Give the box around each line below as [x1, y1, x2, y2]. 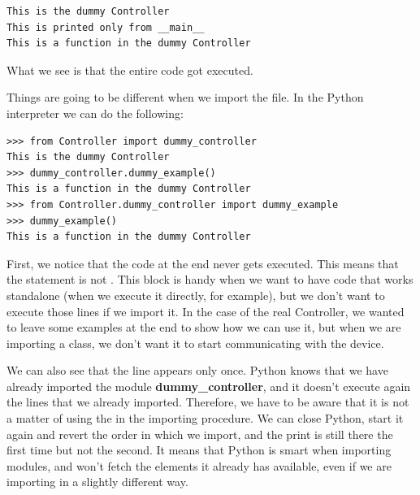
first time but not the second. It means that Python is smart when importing [6, 441, 392, 458]
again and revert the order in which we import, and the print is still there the [6, 425, 393, 442]
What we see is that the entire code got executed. [6, 61, 253, 78]
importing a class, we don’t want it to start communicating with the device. [6, 334, 384, 351]
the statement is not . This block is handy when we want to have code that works [6, 271, 414, 288]
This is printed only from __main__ [6, 21, 205, 33]
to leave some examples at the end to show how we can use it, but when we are [6, 319, 401, 336]
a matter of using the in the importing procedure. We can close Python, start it [6, 410, 404, 427]
